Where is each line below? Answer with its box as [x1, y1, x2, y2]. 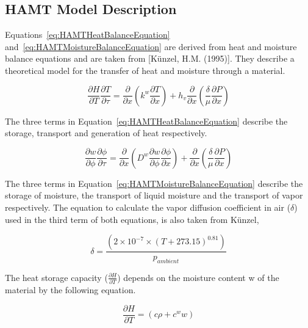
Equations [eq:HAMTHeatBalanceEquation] [5, 28, 170, 41]
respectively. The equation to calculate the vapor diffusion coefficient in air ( [5, 200, 291, 213]
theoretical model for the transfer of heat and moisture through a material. [5, 64, 285, 76]
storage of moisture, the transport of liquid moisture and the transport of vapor [5, 189, 303, 202]
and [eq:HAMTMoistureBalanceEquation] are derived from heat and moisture [5, 40, 297, 53]
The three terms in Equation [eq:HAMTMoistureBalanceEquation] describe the [5, 177, 303, 189]
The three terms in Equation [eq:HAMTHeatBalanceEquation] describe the [5, 114, 288, 127]
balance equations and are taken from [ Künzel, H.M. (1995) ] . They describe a [5, 52, 295, 65]
